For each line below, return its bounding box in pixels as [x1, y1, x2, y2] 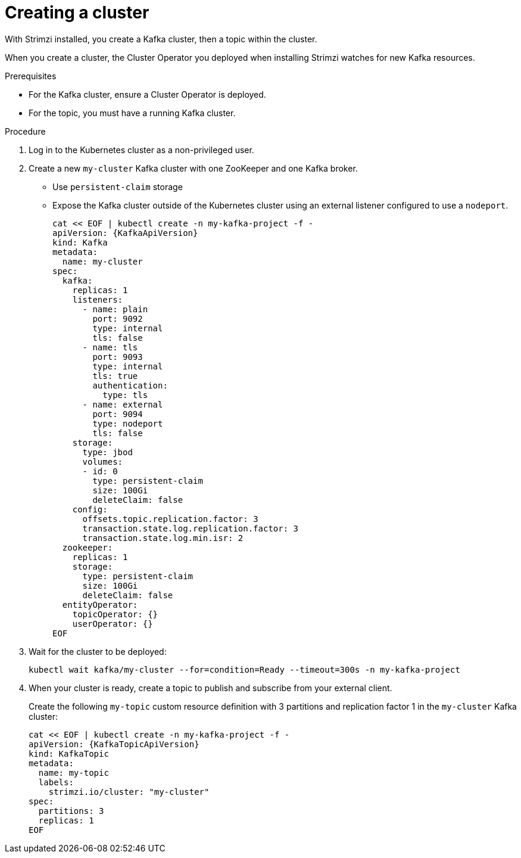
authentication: [92, 380, 168, 390]
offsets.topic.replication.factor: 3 [82, 514, 258, 524]
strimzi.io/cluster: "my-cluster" [48, 786, 210, 797]
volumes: [82, 456, 123, 467]
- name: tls [82, 342, 138, 352]
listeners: [72, 294, 123, 304]
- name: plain [82, 304, 148, 314]
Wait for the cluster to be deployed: [29, 646, 167, 657]
